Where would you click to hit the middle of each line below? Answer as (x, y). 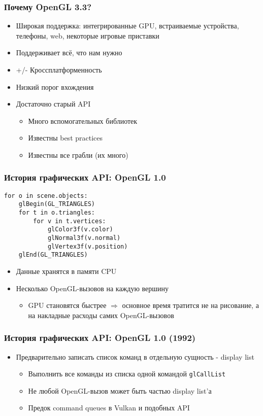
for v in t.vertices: (70, 221)
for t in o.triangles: (57, 213)
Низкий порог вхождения (55, 86)
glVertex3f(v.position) (88, 246)
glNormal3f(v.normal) (84, 238)
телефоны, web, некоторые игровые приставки (88, 35)
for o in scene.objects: (46, 196)
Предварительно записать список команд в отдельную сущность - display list (135, 356)
